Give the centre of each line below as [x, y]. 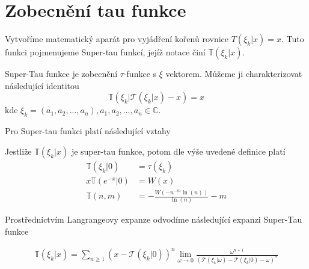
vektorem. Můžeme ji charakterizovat [234, 74]
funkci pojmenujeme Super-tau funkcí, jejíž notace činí [105, 52]
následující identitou [42, 85]
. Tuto [292, 39]
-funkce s [140, 74]
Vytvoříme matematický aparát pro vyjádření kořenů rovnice [117, 39]
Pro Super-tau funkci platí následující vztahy [88, 131]
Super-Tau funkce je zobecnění [61, 74]
